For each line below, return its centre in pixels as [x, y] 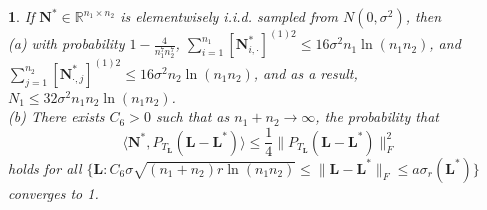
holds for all [45, 167]
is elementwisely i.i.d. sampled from [229, 16]
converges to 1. [53, 192]
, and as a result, [305, 72]
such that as [192, 116]
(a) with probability [66, 43]
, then [423, 16]
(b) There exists [56, 116]
